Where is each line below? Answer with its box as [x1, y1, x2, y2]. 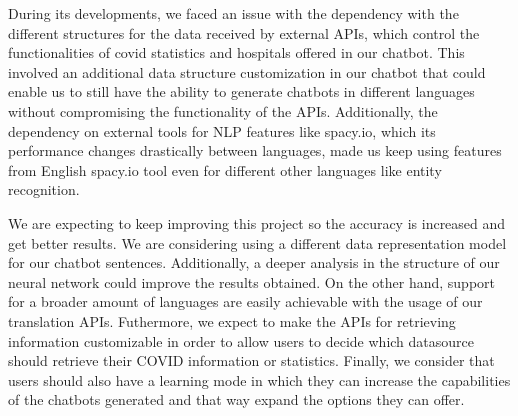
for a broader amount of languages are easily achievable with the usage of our [8, 291, 483, 312]
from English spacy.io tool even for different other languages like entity [8, 159, 442, 180]
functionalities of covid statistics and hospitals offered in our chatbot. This [8, 42, 465, 63]
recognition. [8, 179, 80, 200]
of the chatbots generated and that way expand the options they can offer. [8, 389, 465, 410]
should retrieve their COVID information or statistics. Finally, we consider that [8, 350, 495, 371]
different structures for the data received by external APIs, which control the [8, 22, 480, 43]
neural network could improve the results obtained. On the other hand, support [8, 271, 496, 292]
